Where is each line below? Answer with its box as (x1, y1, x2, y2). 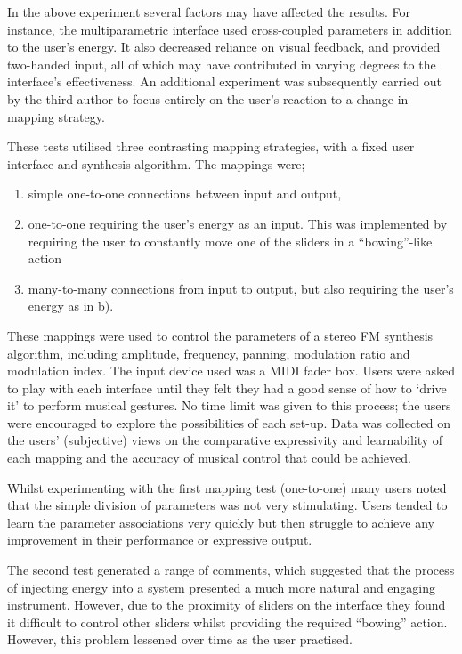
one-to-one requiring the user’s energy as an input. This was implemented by (28, 214, 448, 232)
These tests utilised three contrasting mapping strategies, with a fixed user (7, 137, 415, 156)
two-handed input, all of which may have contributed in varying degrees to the (7, 54, 436, 73)
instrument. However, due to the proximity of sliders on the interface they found (7, 595, 446, 614)
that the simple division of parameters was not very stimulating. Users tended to (7, 496, 448, 514)
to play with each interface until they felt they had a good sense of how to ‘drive (7, 378, 447, 397)
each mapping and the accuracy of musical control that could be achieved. (7, 448, 411, 467)
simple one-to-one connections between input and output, (28, 184, 342, 203)
